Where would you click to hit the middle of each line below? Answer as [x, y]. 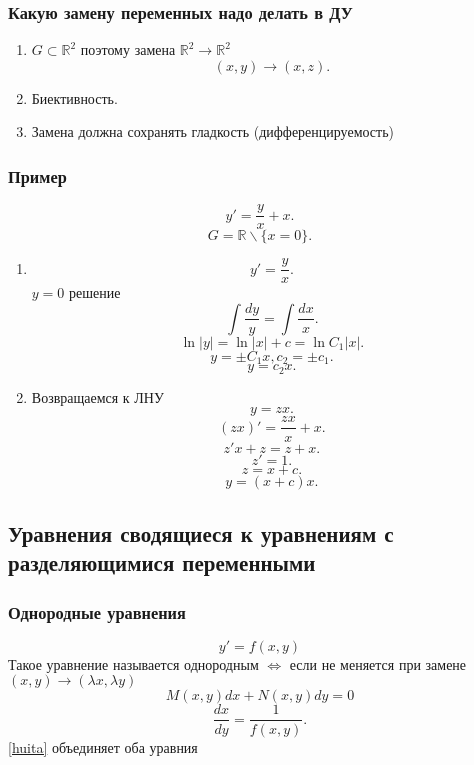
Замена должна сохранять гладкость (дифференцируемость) [213, 131]
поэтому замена [128, 49]
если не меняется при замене [378, 663]
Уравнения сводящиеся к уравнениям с [201, 532]
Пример [37, 175]
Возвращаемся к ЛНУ [97, 396]
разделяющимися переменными [162, 562]
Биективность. [74, 97]
